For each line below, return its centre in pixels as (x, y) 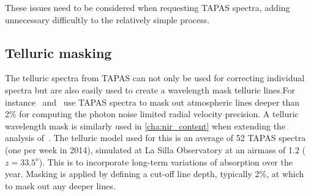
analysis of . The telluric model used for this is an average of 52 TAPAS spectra (155, 138)
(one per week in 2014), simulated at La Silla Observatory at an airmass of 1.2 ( (155, 149)
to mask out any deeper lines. (60, 185)
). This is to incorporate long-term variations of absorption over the (166, 162)
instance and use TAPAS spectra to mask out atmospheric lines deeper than (152, 102)
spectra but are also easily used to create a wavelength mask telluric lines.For (150, 89)
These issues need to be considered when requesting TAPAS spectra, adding (148, 7)
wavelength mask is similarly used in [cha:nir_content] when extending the (145, 125)
